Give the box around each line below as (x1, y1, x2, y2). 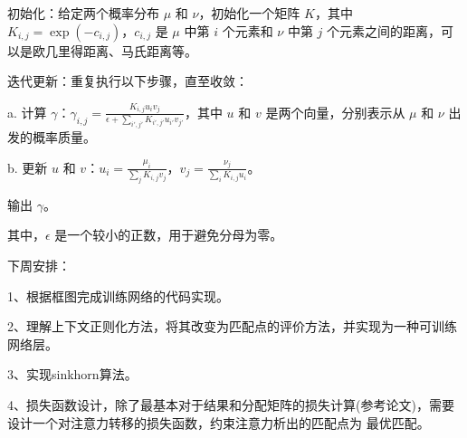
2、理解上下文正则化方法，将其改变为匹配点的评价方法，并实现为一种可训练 (7, 317, 457, 336)
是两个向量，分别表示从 (265, 102, 405, 121)
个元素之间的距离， (327, 21, 442, 40)
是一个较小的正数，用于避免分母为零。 (54, 225, 283, 244)
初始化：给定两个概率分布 (7, 4, 159, 22)
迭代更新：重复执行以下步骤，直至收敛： (7, 71, 248, 90)
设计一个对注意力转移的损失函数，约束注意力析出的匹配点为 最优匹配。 (7, 413, 430, 432)
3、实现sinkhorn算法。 (7, 365, 138, 384)
